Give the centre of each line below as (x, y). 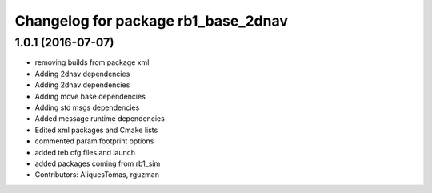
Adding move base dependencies (90, 96)
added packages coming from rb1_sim (98, 163)
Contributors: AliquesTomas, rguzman (97, 175)
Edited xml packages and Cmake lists (96, 130)
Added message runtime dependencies (100, 119)
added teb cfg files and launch (85, 152)
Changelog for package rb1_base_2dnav (151, 21)
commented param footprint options (94, 141)
